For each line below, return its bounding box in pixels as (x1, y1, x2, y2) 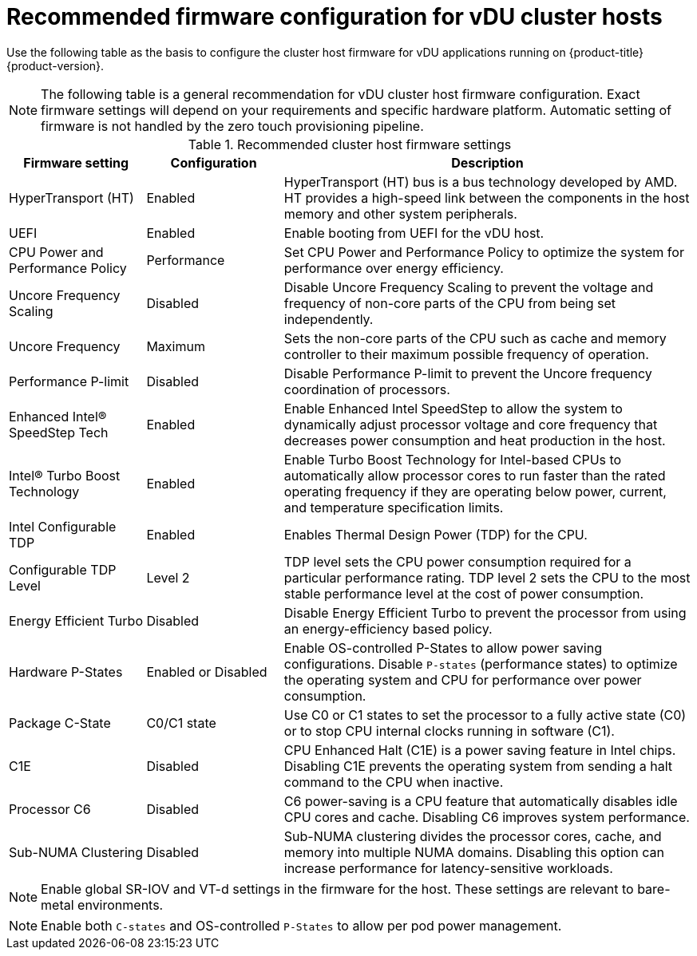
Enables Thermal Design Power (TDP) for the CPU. (283, 526, 588, 543)
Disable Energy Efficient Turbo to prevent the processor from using (283, 604, 687, 621)
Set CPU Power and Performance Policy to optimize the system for (283, 243, 684, 260)
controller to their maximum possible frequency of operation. (283, 346, 649, 362)
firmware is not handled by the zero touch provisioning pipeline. (41, 117, 424, 134)
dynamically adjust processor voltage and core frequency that (283, 416, 658, 433)
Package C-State (9, 714, 111, 731)
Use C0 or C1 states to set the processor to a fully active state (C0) (283, 706, 687, 723)
